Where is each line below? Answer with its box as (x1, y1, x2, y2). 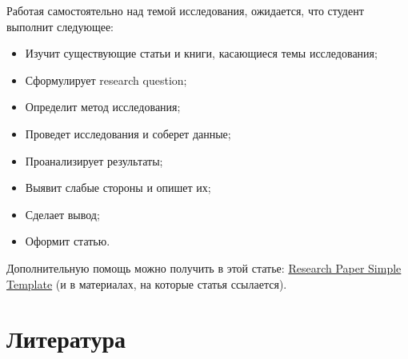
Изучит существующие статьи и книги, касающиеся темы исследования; (25, 45, 378, 62)
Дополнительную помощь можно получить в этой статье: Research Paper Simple (6, 259, 402, 276)
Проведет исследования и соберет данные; (25, 125, 231, 142)
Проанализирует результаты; (25, 152, 163, 169)
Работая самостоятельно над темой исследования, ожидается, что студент (6, 2, 364, 18)
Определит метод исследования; (25, 98, 181, 115)
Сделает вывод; (25, 205, 100, 222)
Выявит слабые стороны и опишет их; (25, 179, 211, 196)
